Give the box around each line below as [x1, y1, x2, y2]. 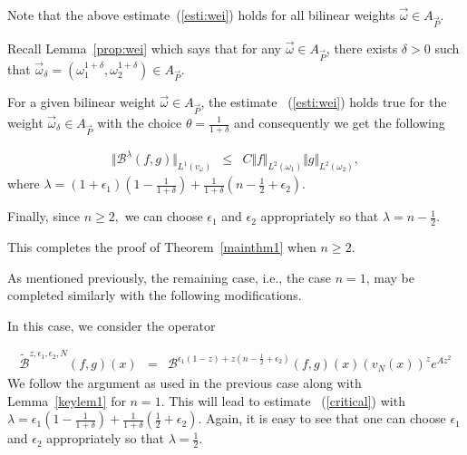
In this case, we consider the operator [7, 315, 216, 334]
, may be [365, 267, 414, 286]
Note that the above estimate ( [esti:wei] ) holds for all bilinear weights [7, 5, 395, 24]
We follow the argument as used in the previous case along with [7, 373, 362, 392]
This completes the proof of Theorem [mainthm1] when [7, 237, 316, 256]
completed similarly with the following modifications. [7, 286, 302, 305]
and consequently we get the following [234, 113, 445, 131]
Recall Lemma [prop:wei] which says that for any [7, 38, 282, 57]
